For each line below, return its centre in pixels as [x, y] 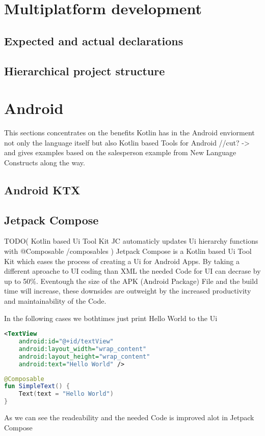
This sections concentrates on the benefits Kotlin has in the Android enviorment [129, 133]
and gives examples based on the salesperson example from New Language [120, 152]
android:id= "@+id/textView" [66, 342]
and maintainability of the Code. [55, 300]
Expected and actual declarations [94, 40]
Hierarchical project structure [85, 70]
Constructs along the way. [45, 162]
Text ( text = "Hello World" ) [66, 394]
